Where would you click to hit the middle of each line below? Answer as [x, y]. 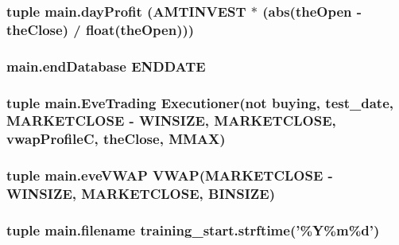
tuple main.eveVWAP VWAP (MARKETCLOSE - [170, 175]
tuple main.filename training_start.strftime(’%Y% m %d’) [193, 229]
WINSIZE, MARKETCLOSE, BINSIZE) [141, 194]
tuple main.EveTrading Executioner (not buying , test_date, [200, 102]
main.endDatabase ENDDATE [106, 66]
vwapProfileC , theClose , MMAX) [116, 139]
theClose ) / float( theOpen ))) [101, 29]
